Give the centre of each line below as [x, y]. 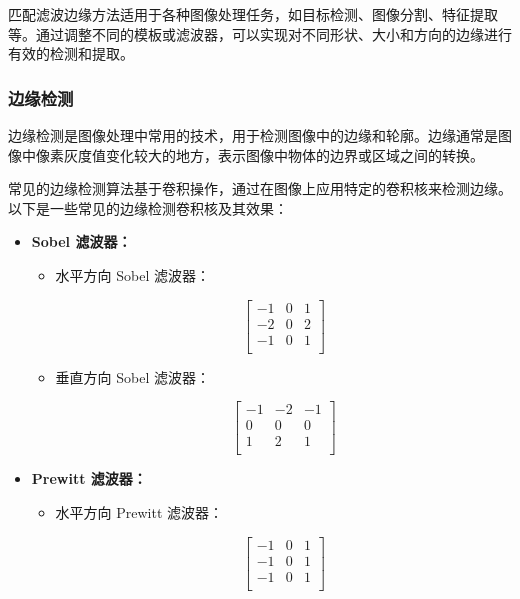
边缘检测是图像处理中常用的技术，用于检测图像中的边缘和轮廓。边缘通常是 [253, 135]
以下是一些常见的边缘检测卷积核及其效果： [148, 207]
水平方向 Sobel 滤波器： [132, 274]
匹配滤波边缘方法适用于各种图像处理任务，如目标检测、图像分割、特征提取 [253, 14]
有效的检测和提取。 [71, 53]
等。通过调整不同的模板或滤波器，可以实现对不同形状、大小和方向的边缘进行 [260, 33]
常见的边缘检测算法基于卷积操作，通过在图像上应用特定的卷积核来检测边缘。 [260, 188]
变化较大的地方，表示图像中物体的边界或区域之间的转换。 [294, 154]
